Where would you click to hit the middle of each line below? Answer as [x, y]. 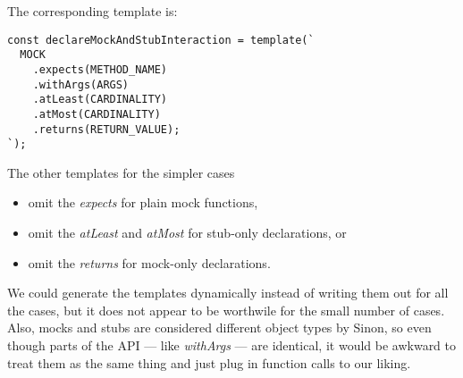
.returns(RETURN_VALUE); [106, 129]
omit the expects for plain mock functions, [143, 202]
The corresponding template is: [93, 11]
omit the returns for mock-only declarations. [149, 262]
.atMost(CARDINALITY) [97, 114]
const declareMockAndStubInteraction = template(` [161, 40]
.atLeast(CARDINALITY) [100, 100]
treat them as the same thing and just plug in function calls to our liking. [209, 362]
